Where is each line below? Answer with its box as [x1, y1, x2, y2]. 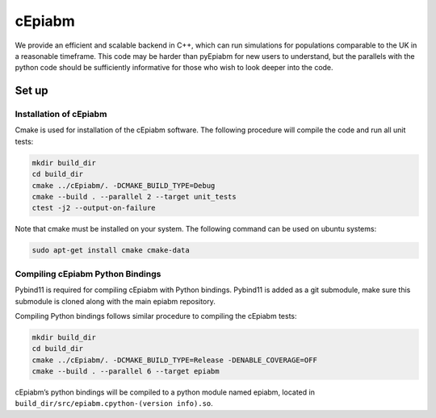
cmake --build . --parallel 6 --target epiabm [31, 367, 220, 376]
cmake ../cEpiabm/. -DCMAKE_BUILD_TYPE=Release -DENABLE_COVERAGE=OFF [31, 355, 318, 365]
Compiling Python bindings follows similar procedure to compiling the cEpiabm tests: [15, 311, 298, 320]
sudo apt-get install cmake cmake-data [31, 246, 190, 255]
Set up [15, 84, 48, 98]
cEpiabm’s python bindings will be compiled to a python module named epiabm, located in [15, 387, 315, 397]
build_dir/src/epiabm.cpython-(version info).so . [15, 399, 213, 408]
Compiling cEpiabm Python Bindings [15, 268, 161, 279]
